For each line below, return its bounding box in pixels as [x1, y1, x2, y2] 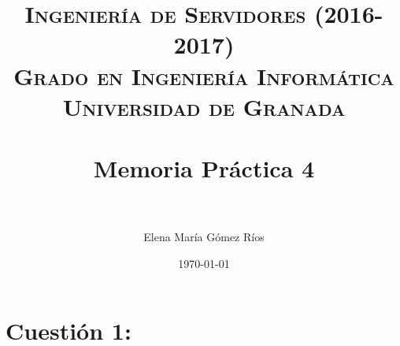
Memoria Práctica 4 [93, 152, 315, 184]
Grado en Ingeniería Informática [13, 59, 394, 91]
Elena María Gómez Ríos [143, 229, 265, 245]
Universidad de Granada [62, 90, 346, 122]
